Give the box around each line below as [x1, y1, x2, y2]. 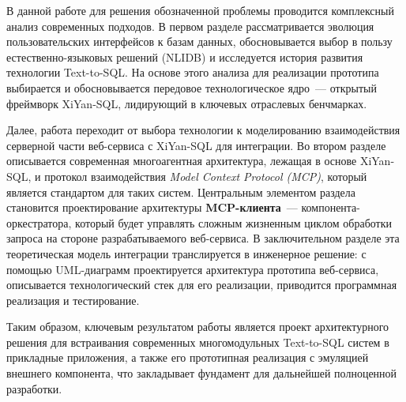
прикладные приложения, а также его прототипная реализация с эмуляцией [6, 349, 369, 366]
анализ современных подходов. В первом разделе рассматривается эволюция [6, 17, 374, 34]
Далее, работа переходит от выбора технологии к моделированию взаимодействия [6, 122, 400, 138]
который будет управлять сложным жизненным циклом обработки [75, 214, 392, 231]
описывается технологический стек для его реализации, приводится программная [6, 276, 397, 293]
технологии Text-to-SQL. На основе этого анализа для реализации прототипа [6, 64, 379, 81]
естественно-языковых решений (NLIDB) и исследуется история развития [6, 48, 363, 65]
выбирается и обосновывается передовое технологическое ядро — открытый [6, 79, 377, 96]
